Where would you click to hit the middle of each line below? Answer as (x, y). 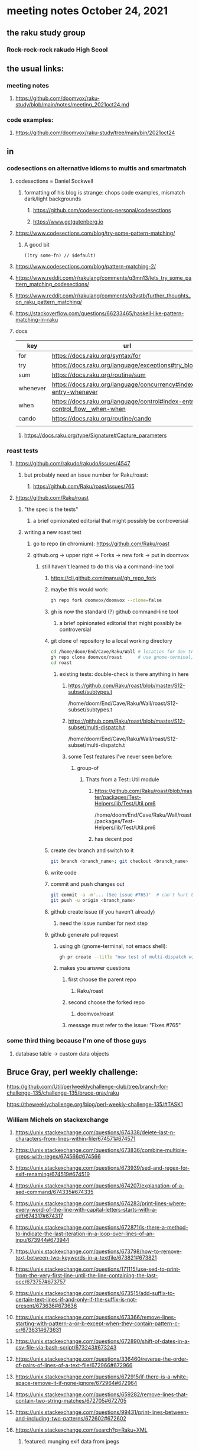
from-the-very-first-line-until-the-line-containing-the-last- (87, 1275)
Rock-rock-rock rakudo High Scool (57, 50)
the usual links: (35, 68)
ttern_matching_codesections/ (52, 284)
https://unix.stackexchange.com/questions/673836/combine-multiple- (101, 1150)
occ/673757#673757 (40, 1281)
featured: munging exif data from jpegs (72, 1441)
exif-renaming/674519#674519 (53, 1174)
